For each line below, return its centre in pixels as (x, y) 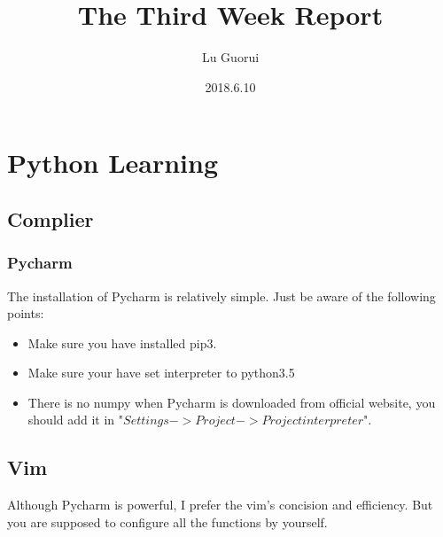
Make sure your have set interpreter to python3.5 (161, 373)
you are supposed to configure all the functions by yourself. (167, 521)
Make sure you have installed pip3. (122, 342)
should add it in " (76, 420)
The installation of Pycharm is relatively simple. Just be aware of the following (221, 296)
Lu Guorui (230, 57)
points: (26, 313)
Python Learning (113, 163)
